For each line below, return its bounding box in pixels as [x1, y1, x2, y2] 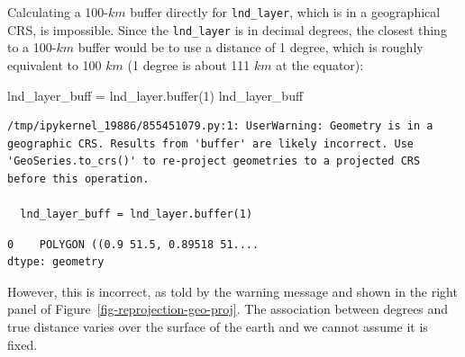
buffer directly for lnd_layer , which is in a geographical [130, 3, 441, 21]
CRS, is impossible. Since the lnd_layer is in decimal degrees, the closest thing [7, 20, 447, 39]
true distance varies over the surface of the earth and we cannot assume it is [7, 317, 428, 336]
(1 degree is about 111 [127, 55, 251, 74]
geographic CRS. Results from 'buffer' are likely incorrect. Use [7, 137, 415, 150]
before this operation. [7, 172, 150, 185]
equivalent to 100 [7, 55, 102, 74]
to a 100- [7, 38, 57, 57]
